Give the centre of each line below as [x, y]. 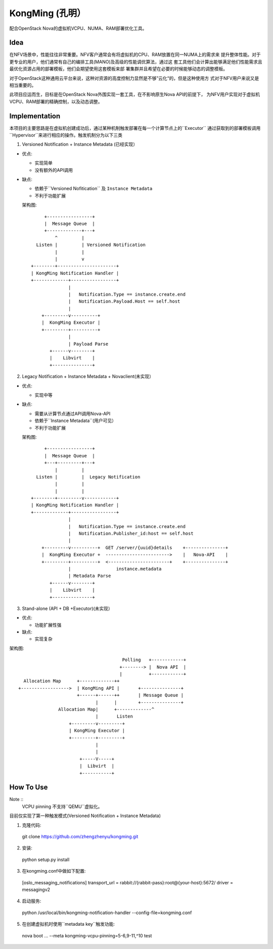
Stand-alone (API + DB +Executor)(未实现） [67, 608]
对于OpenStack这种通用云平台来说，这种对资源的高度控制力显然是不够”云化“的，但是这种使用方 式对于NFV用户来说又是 [134, 78]
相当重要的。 [23, 85]
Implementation [35, 116]
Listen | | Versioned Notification [91, 245]
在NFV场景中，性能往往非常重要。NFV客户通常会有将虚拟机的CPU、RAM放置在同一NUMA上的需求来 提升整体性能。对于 [135, 55]
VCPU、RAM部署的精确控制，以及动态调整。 [56, 102]
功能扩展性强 [48, 625]
